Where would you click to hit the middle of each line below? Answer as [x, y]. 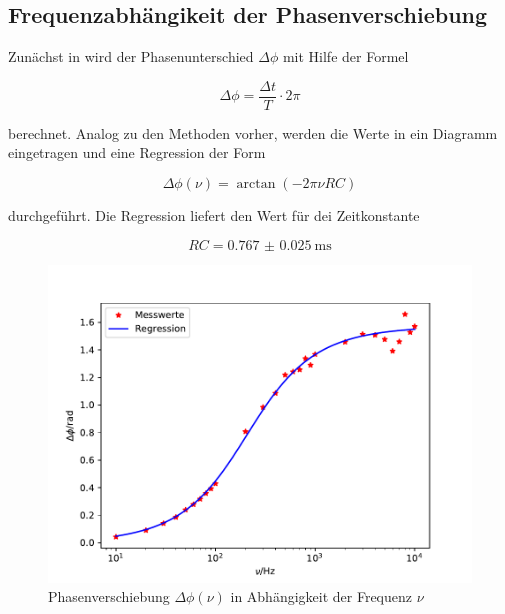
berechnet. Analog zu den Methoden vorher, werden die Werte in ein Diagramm [253, 132]
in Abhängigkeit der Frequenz [321, 596]
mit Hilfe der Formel [345, 56]
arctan [256, 184]
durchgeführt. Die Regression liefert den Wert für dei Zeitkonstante [214, 215]
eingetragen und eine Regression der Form [137, 152]
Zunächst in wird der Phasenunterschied [131, 56]
